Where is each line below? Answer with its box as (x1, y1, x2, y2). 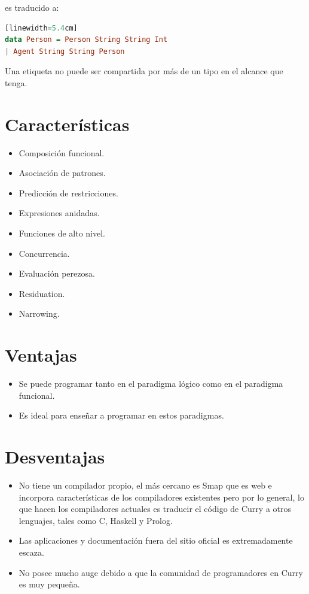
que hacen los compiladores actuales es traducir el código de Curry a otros (19, 502, 291, 515)
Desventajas (5, 444, 105, 469)
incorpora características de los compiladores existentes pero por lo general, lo (19, 490, 304, 503)
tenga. (5, 76, 27, 89)
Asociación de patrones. (19, 166, 106, 179)
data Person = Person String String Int (5, 35, 168, 44)
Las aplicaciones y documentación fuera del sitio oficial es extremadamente (19, 534, 293, 547)
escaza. (19, 546, 44, 559)
